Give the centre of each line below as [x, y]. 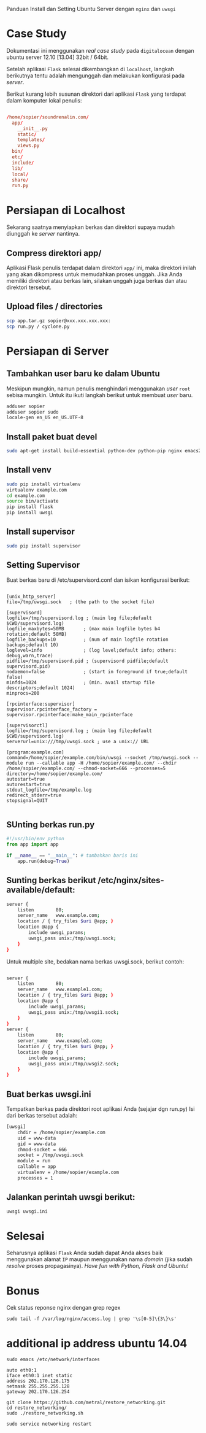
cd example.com [26, 496]
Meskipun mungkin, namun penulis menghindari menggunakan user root [98, 388]
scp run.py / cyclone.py [38, 326]
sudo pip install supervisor [44, 546]
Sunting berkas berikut [51, 880]
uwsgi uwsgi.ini [27, 1211]
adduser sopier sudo [33, 412]
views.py [29, 146]
